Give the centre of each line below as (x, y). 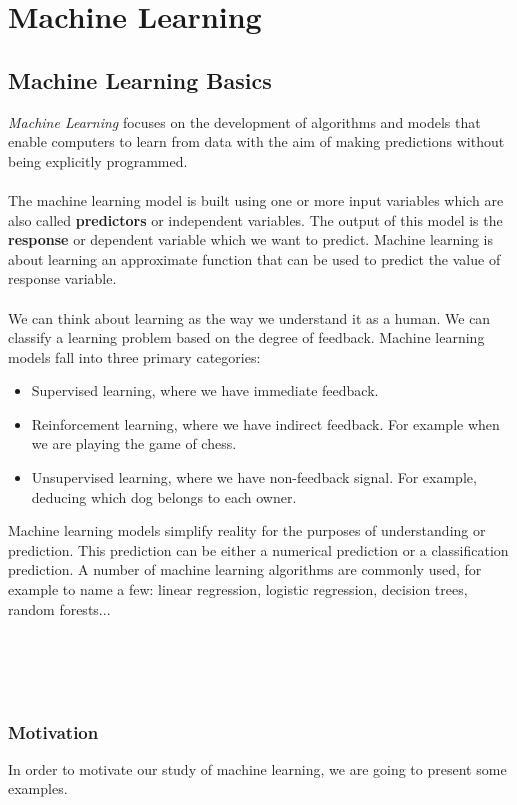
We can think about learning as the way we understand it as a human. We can (249, 317)
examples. (38, 788)
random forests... (59, 608)
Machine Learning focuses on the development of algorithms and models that (244, 121)
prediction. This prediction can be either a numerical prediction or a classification (258, 549)
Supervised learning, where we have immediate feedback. (205, 390)
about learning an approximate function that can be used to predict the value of (254, 258)
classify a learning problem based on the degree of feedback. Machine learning (246, 337)
